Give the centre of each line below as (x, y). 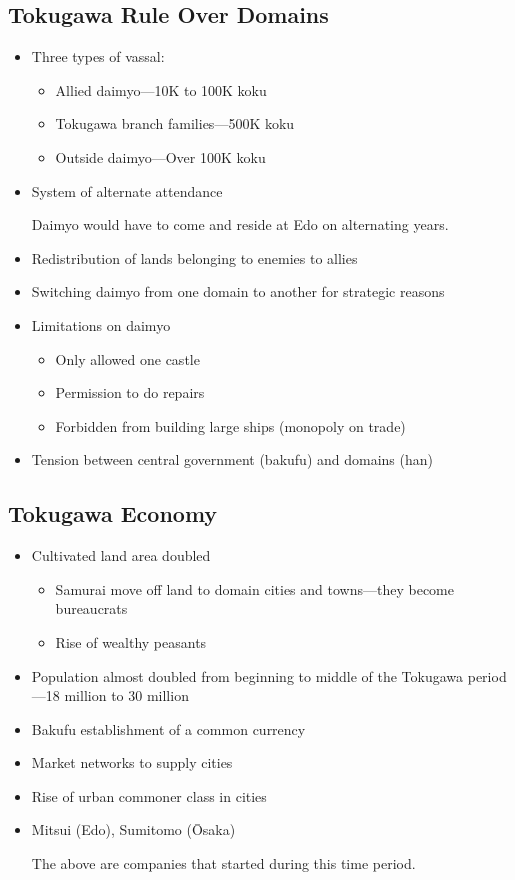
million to (94, 695)
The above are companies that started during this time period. (223, 863)
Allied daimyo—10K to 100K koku (161, 89)
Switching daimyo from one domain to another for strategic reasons (238, 291)
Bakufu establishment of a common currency (168, 728)
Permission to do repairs (130, 392)
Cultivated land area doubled (121, 555)
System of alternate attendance (127, 190)
